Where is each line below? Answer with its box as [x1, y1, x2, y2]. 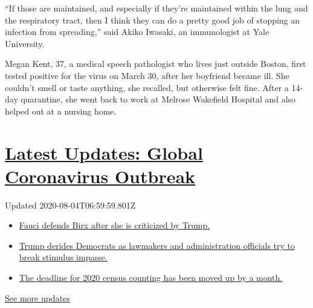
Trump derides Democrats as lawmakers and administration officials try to [19, 239, 295, 251]
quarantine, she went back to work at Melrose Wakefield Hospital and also [21, 93, 296, 105]
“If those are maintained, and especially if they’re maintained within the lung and [5, 2, 308, 14]
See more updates [5, 291, 70, 304]
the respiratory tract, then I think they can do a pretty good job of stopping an [5, 13, 300, 26]
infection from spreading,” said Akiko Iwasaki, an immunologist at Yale [5, 25, 269, 38]
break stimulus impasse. [19, 251, 108, 263]
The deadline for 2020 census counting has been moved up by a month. [19, 271, 283, 284]
